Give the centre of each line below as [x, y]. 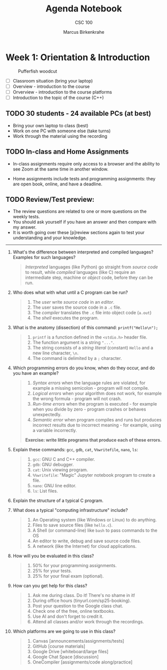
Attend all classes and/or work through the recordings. [88, 622]
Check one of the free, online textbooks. [74, 611]
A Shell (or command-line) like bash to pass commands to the [95, 530]
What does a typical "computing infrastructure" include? [70, 510]
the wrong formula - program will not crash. [77, 399]
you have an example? [36, 373]
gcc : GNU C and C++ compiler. [64, 459]
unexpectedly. [47, 415]
